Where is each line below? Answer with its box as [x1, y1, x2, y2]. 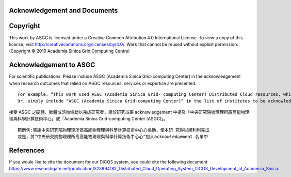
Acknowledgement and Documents [9, 6, 118, 15]
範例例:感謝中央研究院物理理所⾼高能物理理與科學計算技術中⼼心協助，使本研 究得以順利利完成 [17, 127, 210, 133]
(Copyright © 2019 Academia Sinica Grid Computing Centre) [9, 48, 130, 54]
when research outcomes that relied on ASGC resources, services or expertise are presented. [9, 80, 196, 86]
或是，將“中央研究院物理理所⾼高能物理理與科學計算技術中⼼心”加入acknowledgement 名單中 [17, 133, 208, 139]
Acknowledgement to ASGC [9, 61, 96, 69]
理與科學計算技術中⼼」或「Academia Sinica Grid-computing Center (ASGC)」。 [9, 116, 168, 122]
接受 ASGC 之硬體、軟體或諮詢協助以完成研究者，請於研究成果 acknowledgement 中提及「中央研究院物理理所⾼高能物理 [9, 109, 250, 115]
